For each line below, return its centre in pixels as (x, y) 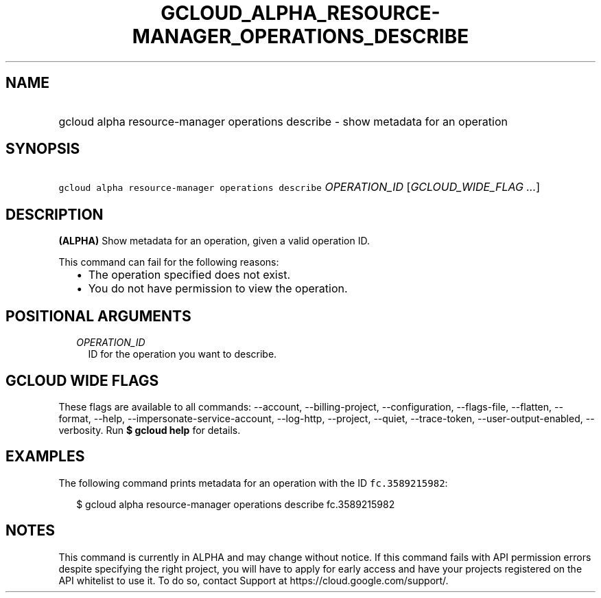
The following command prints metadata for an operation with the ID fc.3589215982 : (253, 483)
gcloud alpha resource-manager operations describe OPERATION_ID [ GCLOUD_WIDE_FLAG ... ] (299, 187)
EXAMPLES (45, 457)
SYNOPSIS (43, 149)
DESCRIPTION (55, 214)
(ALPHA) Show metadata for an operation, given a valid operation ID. (214, 241)
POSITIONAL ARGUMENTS (98, 316)
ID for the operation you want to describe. (182, 354)
